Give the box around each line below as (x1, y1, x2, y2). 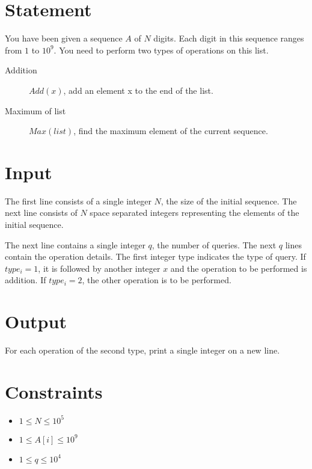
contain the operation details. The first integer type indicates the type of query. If (5, 250, 306, 263)
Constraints (5, 379, 103, 403)
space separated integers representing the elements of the (90, 206, 299, 219)
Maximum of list (5, 104, 66, 117)
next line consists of (5, 206, 78, 219)
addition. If (5, 274, 46, 286)
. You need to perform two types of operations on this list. (54, 43, 269, 56)
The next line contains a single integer (5, 238, 145, 251)
